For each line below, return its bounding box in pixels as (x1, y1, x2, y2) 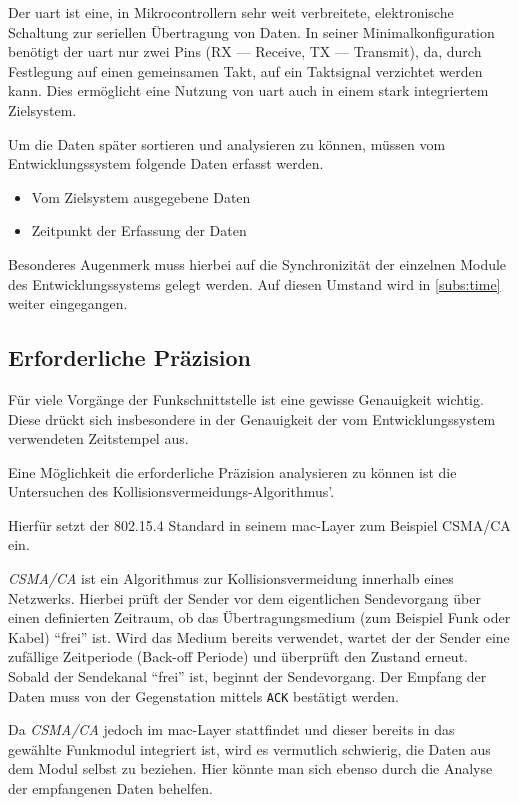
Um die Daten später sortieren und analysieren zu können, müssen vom (8, 133, 446, 154)
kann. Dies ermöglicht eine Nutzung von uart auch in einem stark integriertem (8, 80, 489, 101)
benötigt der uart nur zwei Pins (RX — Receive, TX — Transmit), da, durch (8, 41, 482, 62)
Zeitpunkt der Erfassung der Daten (31, 220, 247, 241)
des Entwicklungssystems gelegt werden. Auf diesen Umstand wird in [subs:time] (8, 273, 501, 294)
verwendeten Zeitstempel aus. (8, 428, 189, 449)
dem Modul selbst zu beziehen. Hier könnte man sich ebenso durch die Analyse (8, 758, 493, 779)
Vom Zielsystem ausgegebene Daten (31, 186, 251, 207)
